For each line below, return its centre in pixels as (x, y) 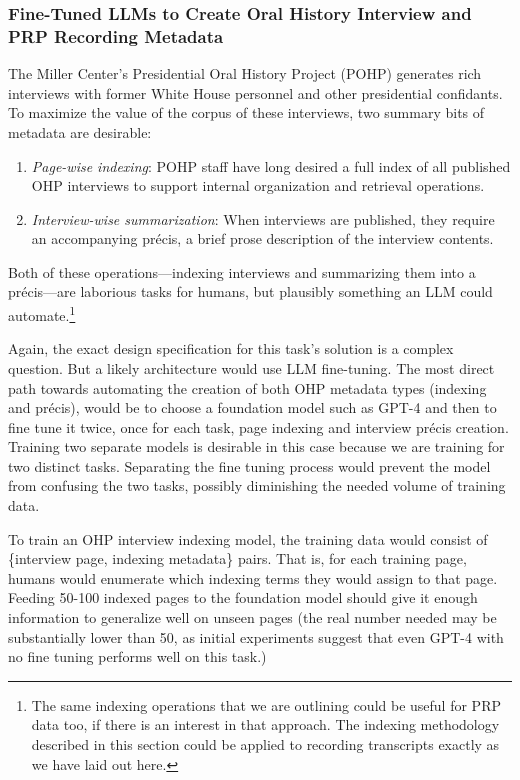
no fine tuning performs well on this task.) (137, 656)
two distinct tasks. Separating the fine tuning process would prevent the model (249, 465)
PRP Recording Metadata (116, 35)
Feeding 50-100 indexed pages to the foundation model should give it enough (243, 597)
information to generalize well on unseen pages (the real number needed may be (252, 617)
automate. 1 (42, 313)
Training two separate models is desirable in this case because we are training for (256, 446)
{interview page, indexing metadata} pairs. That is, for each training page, (237, 558)
